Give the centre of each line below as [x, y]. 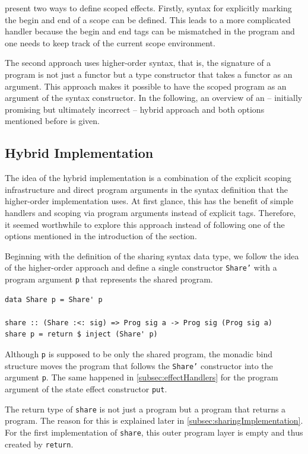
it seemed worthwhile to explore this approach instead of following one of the [145, 224]
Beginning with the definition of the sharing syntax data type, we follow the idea [152, 255]
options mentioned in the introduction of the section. [101, 236]
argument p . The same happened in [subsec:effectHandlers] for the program [142, 377]
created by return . [39, 444]
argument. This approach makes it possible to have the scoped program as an [146, 86]
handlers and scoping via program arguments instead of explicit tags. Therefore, [150, 212]
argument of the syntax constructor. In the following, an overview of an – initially [154, 98]
